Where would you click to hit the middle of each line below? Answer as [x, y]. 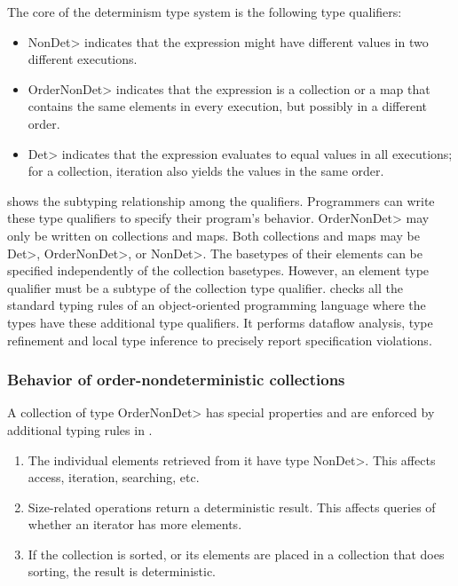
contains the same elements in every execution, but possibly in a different [227, 106]
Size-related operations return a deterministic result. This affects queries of [232, 507]
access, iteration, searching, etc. [114, 477]
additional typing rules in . [80, 429]
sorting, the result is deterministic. [122, 571]
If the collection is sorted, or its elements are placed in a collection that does [236, 554]
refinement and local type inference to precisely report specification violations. [220, 340]
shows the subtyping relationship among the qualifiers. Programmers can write [221, 200]
